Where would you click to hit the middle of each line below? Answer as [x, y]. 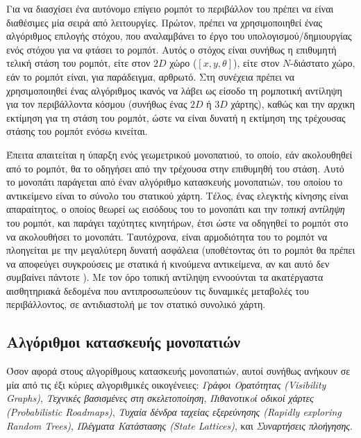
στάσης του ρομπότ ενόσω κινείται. [77, 131]
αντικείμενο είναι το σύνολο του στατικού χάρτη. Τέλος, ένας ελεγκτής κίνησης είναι [177, 195]
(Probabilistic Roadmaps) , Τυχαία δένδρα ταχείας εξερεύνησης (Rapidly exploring [174, 412]
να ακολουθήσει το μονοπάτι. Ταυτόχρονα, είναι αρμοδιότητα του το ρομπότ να [167, 236]
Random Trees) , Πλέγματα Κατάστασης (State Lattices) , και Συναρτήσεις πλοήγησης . [179, 425]
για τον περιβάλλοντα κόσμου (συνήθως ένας [97, 104]
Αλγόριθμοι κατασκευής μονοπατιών [123, 342]
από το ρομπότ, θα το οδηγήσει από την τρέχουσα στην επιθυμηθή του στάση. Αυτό [175, 168]
